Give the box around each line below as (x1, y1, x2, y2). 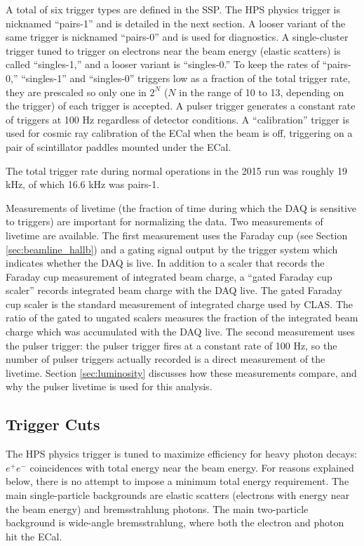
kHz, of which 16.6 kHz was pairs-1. (6, 177, 160, 192)
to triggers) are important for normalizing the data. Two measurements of (6, 214, 323, 229)
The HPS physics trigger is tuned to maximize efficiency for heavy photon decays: (6, 446, 358, 461)
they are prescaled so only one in (6, 84, 147, 99)
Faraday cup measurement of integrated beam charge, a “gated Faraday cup (6, 269, 332, 284)
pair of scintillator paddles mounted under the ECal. (6, 139, 231, 154)
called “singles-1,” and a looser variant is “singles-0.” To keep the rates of (6, 57, 320, 72)
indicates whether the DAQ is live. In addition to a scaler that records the (6, 255, 325, 270)
